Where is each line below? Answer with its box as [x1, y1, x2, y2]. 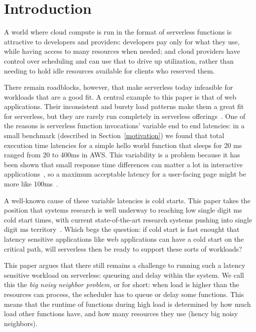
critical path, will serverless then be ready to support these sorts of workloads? [4, 243, 242, 254]
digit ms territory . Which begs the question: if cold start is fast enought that [4, 224, 240, 234]
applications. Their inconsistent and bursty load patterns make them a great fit [4, 101, 244, 111]
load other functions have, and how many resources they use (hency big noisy [4, 308, 238, 319]
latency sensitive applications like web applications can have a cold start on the [4, 234, 244, 244]
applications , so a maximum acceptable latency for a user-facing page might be [4, 169, 246, 179]
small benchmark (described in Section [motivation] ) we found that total [4, 130, 224, 141]
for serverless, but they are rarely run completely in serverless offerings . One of [4, 111, 246, 121]
